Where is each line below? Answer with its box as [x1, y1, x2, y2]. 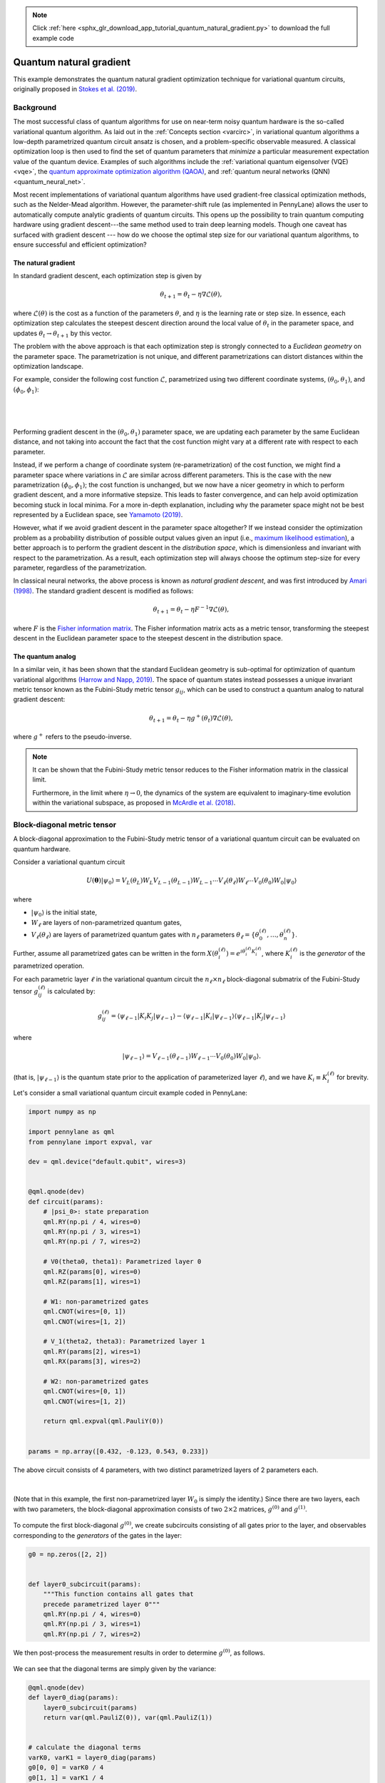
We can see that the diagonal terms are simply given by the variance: [13, 1665, 217, 1673]
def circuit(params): [28, 1197, 104, 1205]
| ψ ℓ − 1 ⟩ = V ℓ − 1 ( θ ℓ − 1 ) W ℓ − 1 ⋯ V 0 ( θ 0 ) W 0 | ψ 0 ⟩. [122, 1052, 262, 1062]
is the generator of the [299, 949, 366, 957]
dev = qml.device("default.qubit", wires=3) [28, 1158, 187, 1166]
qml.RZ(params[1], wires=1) [43, 1277, 142, 1285]
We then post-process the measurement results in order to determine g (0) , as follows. [13, 1647, 265, 1657]
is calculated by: [47, 987, 96, 996]
